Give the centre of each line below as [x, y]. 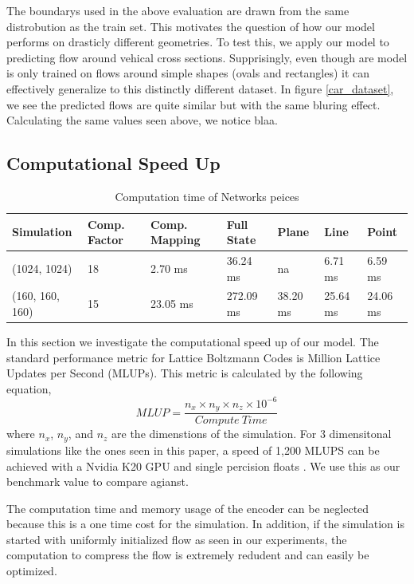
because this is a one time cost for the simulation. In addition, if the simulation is [205, 524]
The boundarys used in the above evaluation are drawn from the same [178, 10]
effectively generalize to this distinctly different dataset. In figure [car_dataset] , [200, 88]
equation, [29, 388]
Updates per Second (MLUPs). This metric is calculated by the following [185, 373]
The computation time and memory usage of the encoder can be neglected [188, 508]
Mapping [176, 240]
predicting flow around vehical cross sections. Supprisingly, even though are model [207, 57]
